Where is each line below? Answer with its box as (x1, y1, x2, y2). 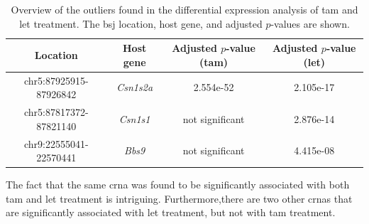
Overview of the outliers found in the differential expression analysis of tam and (11, 2, 358, 16)
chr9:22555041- (23, 136, 89, 151)
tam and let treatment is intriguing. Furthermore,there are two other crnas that (6, 191, 353, 206)
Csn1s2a (116, 80, 153, 95)
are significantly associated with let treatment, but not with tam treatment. (6, 205, 336, 220)
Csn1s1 (119, 111, 150, 126)
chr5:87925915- (23, 73, 89, 87)
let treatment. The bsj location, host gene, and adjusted (19, 16, 263, 31)
